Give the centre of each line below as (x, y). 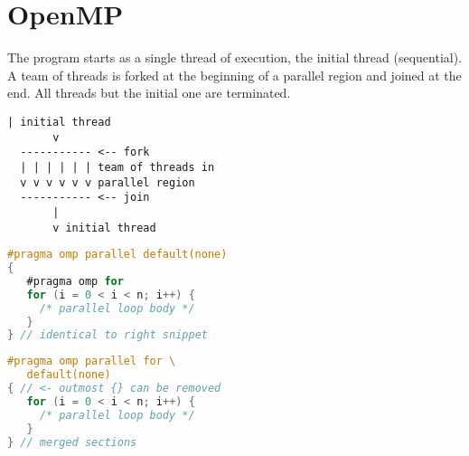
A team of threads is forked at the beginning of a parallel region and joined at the (234, 75)
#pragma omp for (75, 281)
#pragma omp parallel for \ (92, 361)
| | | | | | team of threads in (117, 167)
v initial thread (104, 228)
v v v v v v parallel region (108, 182)
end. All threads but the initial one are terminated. (149, 93)
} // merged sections (72, 442)
